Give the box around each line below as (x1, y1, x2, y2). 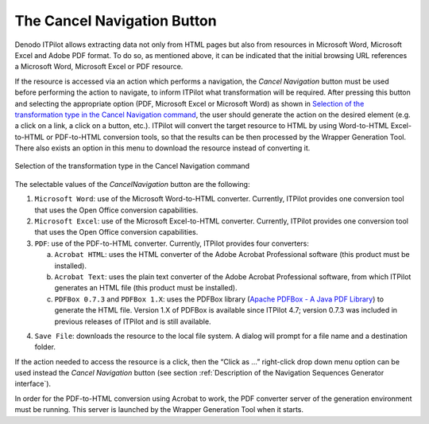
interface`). (14, 379, 52, 389)
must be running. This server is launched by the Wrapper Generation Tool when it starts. (14, 405, 304, 414)
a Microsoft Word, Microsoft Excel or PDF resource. (14, 62, 184, 72)
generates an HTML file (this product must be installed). (54, 283, 238, 293)
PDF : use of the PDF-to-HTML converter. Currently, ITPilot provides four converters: (34, 239, 310, 248)
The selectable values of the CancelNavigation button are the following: (14, 179, 250, 189)
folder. (34, 342, 56, 352)
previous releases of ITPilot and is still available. (54, 317, 211, 326)
